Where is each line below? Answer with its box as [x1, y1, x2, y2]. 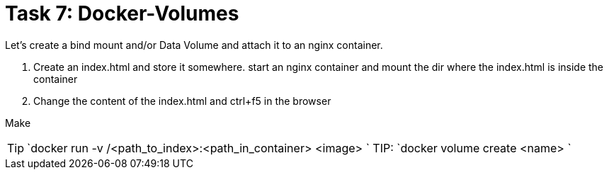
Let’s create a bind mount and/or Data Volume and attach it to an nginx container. [5, 38, 383, 51]
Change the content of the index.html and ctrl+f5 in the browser [33, 94, 331, 107]
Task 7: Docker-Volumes [5, 1, 239, 26]
